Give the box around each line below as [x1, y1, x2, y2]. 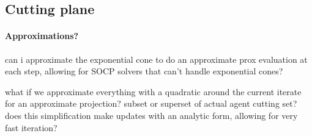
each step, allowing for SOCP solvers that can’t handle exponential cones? [5, 65, 283, 77]
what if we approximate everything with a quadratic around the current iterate [5, 85, 302, 98]
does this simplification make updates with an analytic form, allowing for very [5, 109, 298, 121]
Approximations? [5, 29, 79, 42]
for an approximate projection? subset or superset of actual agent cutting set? [5, 97, 297, 110]
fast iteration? [5, 121, 58, 134]
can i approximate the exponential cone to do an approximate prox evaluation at [5, 52, 308, 65]
